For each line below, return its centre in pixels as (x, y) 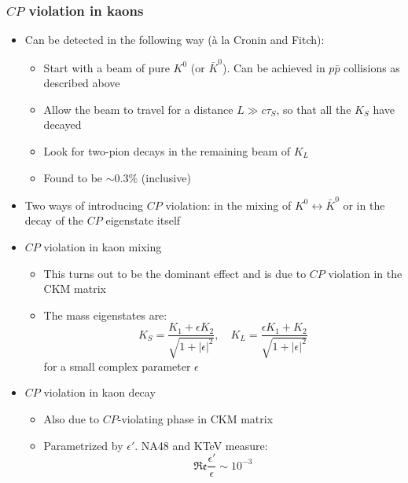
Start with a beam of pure (107, 67)
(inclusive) (166, 177)
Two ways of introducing (84, 205)
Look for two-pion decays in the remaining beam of (167, 150)
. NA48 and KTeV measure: (201, 445)
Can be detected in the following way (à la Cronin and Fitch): (175, 40)
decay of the (54, 220)
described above (82, 83)
